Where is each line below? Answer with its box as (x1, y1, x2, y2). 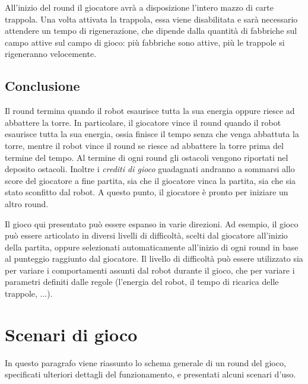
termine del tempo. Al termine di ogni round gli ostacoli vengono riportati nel (5, 151, 288, 163)
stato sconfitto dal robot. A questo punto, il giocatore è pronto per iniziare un (5, 186, 288, 198)
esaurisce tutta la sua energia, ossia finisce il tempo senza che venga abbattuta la (5, 128, 300, 140)
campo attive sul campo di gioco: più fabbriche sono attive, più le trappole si (5, 36, 285, 48)
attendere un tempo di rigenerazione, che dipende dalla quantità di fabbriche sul (5, 24, 297, 37)
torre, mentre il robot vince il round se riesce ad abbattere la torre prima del (5, 139, 284, 151)
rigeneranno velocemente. (5, 47, 97, 60)
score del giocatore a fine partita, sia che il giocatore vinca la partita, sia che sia (5, 174, 296, 186)
